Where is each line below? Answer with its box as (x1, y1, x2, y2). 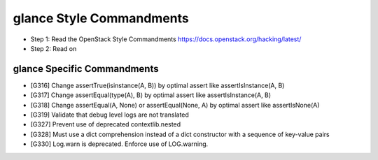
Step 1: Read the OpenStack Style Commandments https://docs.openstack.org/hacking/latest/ (30, 35, 302, 43)
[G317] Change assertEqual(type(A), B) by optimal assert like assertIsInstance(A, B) (30, 91, 272, 99)
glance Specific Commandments (13, 63, 159, 75)
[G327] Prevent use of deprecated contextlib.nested (30, 120, 181, 129)
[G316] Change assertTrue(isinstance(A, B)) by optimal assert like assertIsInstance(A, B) (30, 81, 285, 89)
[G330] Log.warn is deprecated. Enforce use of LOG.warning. (30, 140, 209, 148)
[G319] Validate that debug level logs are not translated (30, 110, 189, 119)
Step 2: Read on (30, 44, 77, 52)
